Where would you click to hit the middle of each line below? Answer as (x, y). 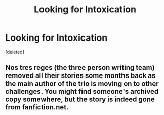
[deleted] (15, 52)
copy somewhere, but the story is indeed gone (80, 100)
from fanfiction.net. (37, 107)
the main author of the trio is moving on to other (82, 84)
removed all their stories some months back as (80, 76)
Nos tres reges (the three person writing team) (80, 68)
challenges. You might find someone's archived (82, 91)
